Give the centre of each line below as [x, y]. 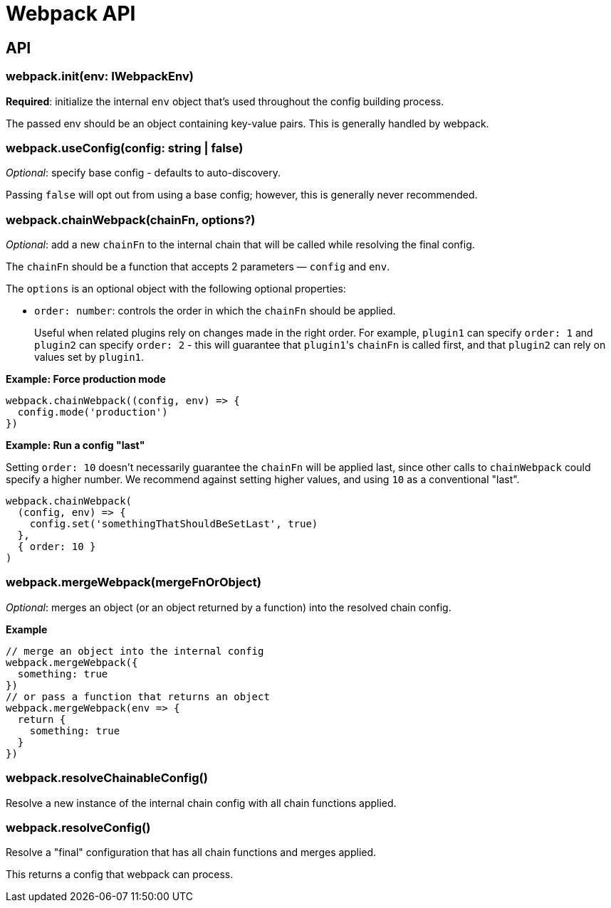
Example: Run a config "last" [75, 445]
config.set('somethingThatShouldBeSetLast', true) [174, 524]
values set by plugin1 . [89, 357]
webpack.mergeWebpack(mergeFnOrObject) [134, 582]
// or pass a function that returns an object [138, 696]
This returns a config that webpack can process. [120, 875]
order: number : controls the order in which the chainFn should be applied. [215, 311]
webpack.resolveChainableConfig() [107, 778]
